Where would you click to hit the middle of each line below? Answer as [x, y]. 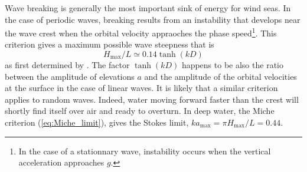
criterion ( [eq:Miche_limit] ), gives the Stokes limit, [97, 122]
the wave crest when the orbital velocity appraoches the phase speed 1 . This [141, 32]
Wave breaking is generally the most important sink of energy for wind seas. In [148, 8]
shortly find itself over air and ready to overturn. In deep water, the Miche [140, 111]
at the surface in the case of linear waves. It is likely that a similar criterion [141, 88]
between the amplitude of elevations [70, 76]
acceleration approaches [61, 162]
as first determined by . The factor [67, 65]
